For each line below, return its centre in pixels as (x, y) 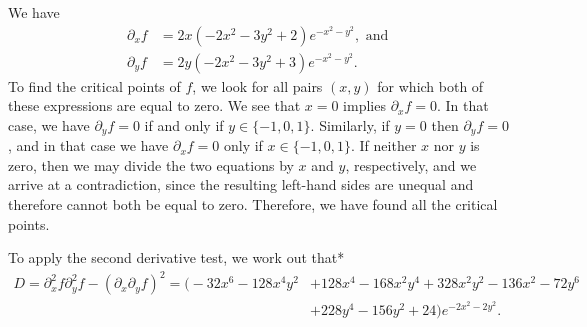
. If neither (384, 145)
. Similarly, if (350, 124)
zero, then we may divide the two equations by (151, 164)
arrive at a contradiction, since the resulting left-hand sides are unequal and (241, 184)
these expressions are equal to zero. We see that (154, 105)
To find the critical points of (94, 85)
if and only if (184, 124)
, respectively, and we (411, 164)
